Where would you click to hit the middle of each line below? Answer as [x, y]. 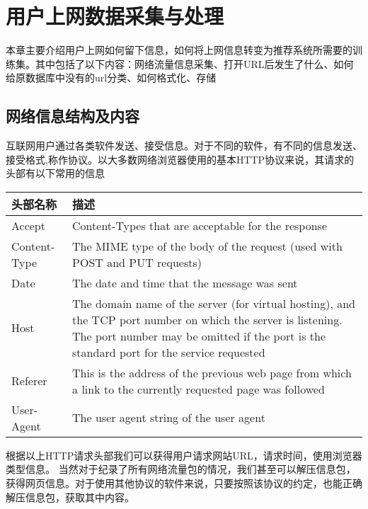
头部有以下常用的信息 [55, 173]
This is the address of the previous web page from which [212, 372]
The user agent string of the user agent [169, 418]
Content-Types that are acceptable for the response [200, 225]
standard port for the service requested [169, 352]
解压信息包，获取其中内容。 [70, 497]
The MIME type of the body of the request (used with [207, 246]
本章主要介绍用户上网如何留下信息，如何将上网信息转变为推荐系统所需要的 [179, 50]
